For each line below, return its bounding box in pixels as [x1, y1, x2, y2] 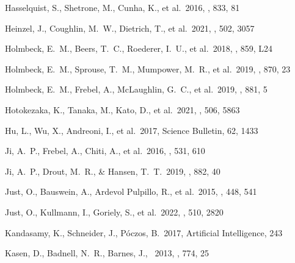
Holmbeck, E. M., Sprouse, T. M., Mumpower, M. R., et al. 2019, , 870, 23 [5, 62, 291, 75]
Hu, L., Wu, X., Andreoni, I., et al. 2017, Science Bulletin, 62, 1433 [5, 124, 258, 136]
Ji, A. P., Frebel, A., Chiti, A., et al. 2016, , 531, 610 [5, 144, 205, 157]
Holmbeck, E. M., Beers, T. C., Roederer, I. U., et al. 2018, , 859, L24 [5, 42, 273, 55]
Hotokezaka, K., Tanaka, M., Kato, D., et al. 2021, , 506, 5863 [5, 103, 240, 116]
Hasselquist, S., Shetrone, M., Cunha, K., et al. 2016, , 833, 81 [5, 1, 240, 13]
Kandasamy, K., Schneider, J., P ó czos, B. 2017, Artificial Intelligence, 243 [5, 226, 283, 239]
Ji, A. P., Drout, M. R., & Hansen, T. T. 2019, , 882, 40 [5, 164, 220, 177]
